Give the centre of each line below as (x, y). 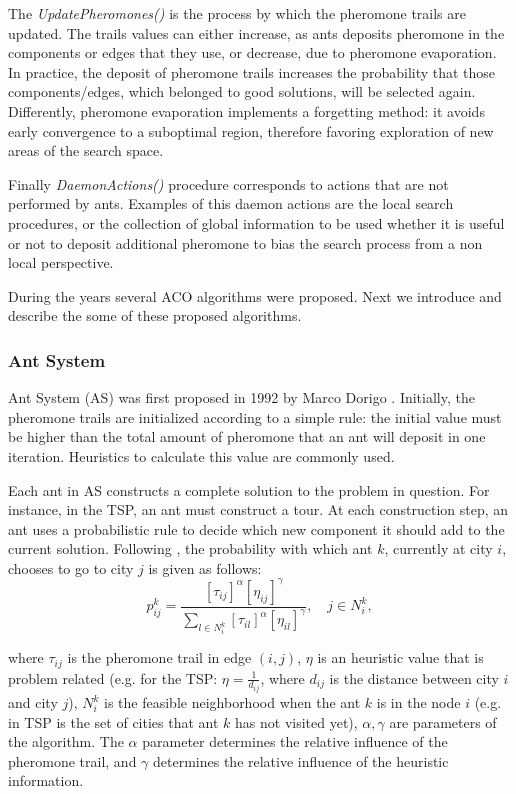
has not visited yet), (296, 721)
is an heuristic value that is (400, 657)
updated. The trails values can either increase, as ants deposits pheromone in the (256, 32)
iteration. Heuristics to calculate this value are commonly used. (201, 455)
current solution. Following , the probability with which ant (190, 548)
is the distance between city (414, 677)
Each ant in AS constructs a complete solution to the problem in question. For (249, 489)
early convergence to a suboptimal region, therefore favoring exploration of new (251, 130)
